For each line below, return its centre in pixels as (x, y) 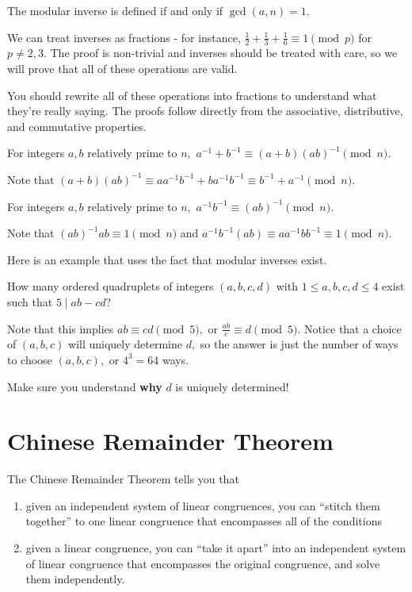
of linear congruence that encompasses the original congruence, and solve (203, 563)
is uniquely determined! (232, 386)
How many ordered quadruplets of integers (111, 286)
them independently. (75, 579)
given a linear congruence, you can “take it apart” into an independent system (216, 548)
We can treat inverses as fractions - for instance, (124, 37)
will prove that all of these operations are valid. (122, 69)
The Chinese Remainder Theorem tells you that (123, 479)
